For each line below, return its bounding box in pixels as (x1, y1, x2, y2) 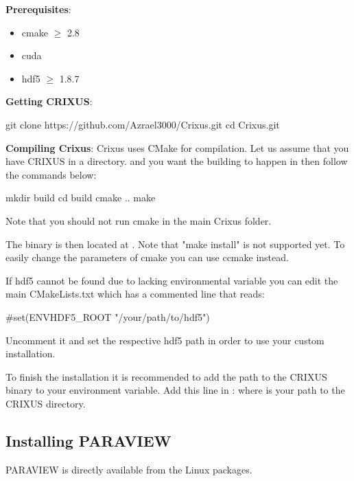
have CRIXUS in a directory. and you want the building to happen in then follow (5, 154, 348, 168)
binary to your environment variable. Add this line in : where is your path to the (5, 383, 345, 397)
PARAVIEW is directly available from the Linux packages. (5, 462, 252, 476)
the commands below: (5, 167, 97, 181)
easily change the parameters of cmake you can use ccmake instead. (5, 250, 289, 265)
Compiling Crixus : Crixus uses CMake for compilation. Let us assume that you (5, 140, 349, 155)
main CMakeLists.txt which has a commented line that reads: (5, 287, 265, 301)
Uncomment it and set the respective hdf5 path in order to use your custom (5, 333, 324, 347)
